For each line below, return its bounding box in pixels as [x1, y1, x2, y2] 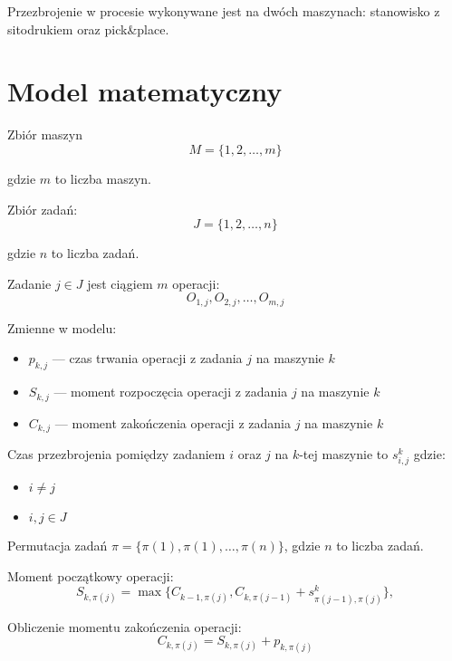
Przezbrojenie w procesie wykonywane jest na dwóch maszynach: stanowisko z [7, 2, 440, 20]
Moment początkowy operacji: [7, 566, 174, 585]
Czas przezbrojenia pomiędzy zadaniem [7, 445, 226, 464]
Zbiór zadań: [7, 199, 78, 218]
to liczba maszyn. [54, 168, 151, 187]
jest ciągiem [87, 273, 153, 292]
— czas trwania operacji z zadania [52, 349, 243, 368]
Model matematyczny [7, 72, 283, 110]
